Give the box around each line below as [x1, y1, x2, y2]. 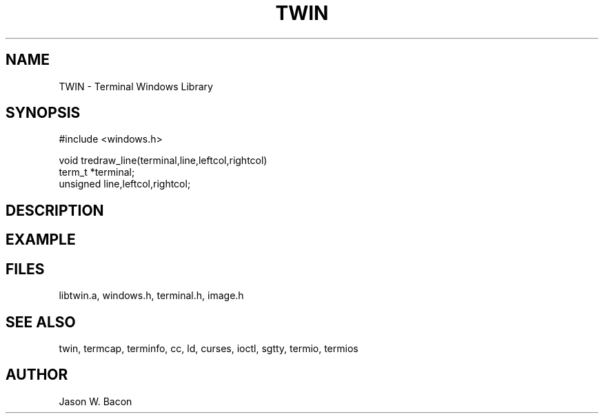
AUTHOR [6, 366, 68, 384]
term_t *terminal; [59, 166, 135, 178]
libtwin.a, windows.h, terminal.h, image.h [59, 289, 244, 302]
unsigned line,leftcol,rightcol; [59, 178, 191, 190]
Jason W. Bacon [59, 395, 132, 407]
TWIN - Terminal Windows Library [59, 80, 213, 92]
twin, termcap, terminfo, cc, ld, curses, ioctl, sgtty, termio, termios [59, 342, 359, 354]
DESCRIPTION [6, 201, 104, 219]
